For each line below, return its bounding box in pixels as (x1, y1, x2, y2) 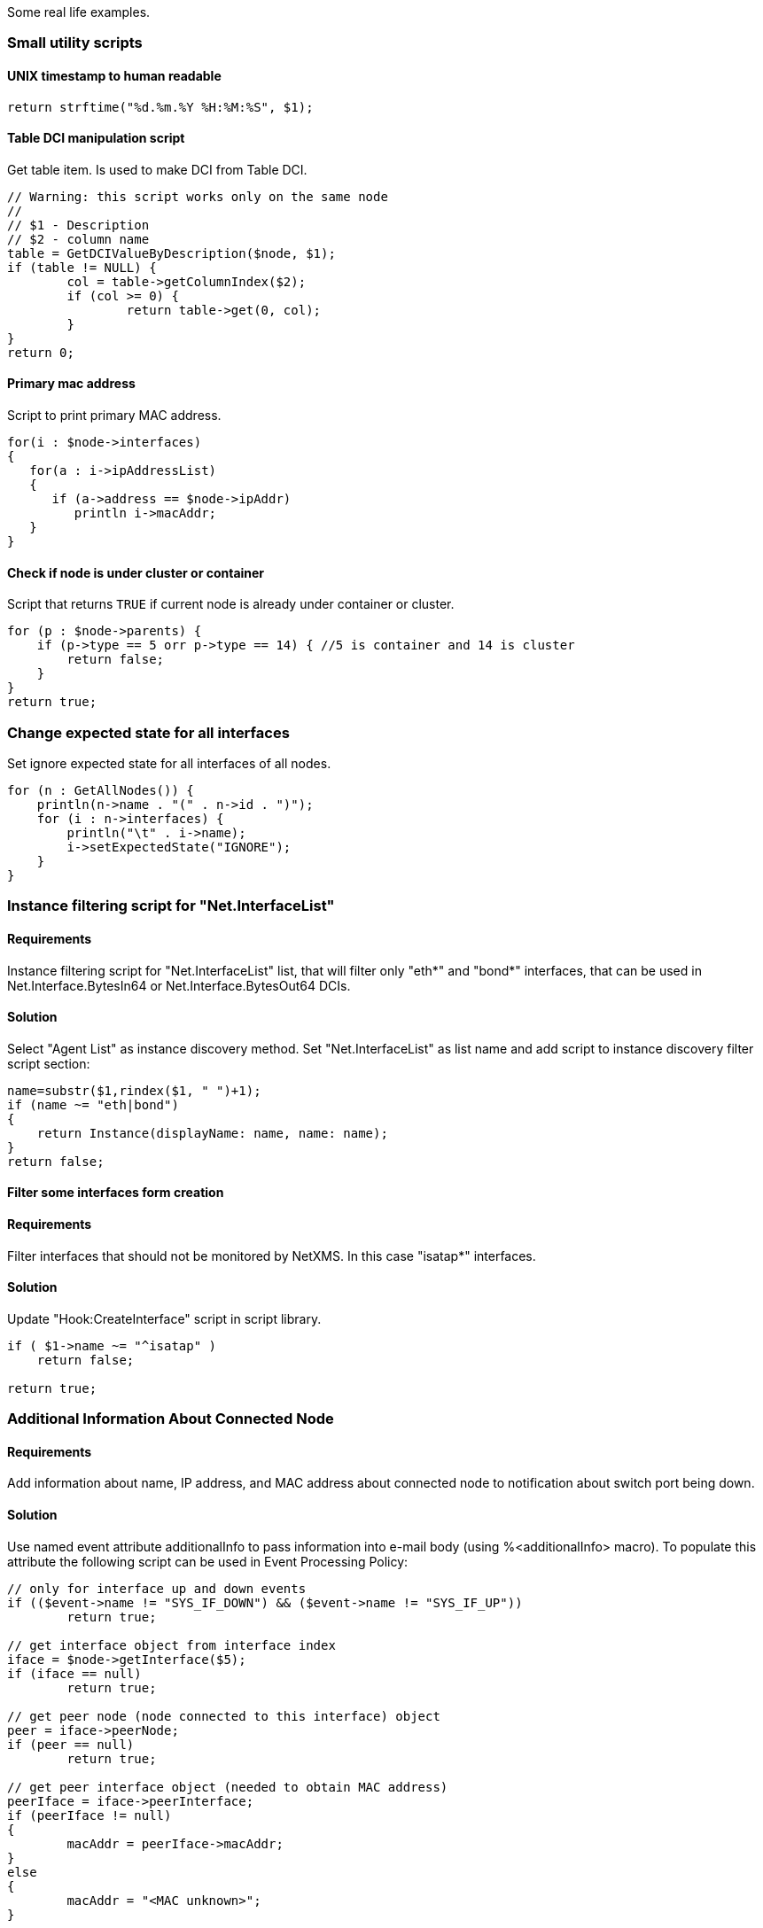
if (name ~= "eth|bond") (7, 1097, 179, 1112)
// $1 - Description (7, 217, 150, 232)
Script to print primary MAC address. (7, 408, 222, 424)
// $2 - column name (7, 231, 150, 246)
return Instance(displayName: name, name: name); (36, 1125, 388, 1140)
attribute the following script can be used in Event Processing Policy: (7, 1553, 409, 1569)
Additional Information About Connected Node (7, 1410, 334, 1428)
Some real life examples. (7, 4, 151, 19)
